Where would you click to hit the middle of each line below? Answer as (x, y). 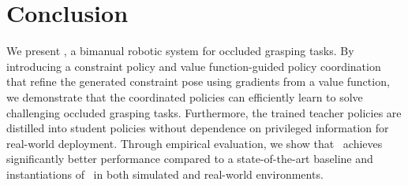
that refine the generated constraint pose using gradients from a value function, (198, 81)
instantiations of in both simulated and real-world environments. (165, 174)
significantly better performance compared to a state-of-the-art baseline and (190, 159)
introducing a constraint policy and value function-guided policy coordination (194, 66)
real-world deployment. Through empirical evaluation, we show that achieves (195, 143)
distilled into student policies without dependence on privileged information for (198, 128)
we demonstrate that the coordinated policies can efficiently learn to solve (185, 96)
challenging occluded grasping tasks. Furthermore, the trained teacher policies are (204, 112)
